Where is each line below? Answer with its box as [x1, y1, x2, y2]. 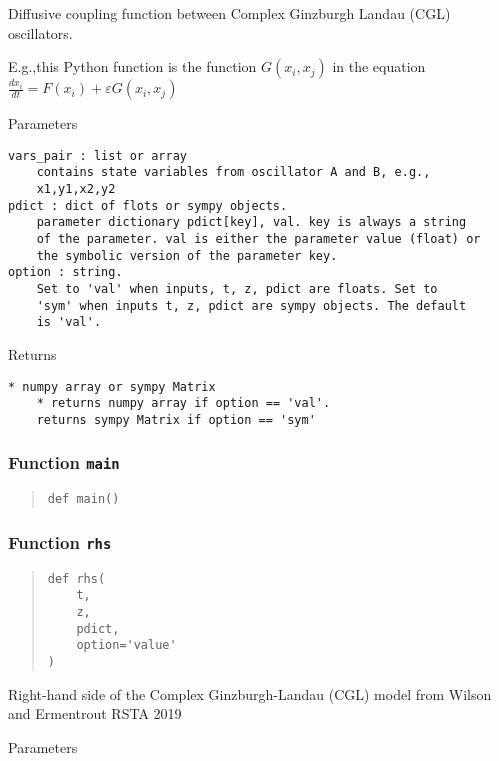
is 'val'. [36, 315, 102, 330]
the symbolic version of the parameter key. [36, 248, 338, 263]
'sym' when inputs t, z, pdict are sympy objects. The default [36, 298, 467, 313]
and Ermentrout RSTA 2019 [8, 703, 182, 724]
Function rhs [8, 529, 112, 554]
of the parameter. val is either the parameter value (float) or [36, 232, 481, 247]
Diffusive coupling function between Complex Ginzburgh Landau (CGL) [8, 3, 451, 23]
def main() [47, 492, 120, 507]
